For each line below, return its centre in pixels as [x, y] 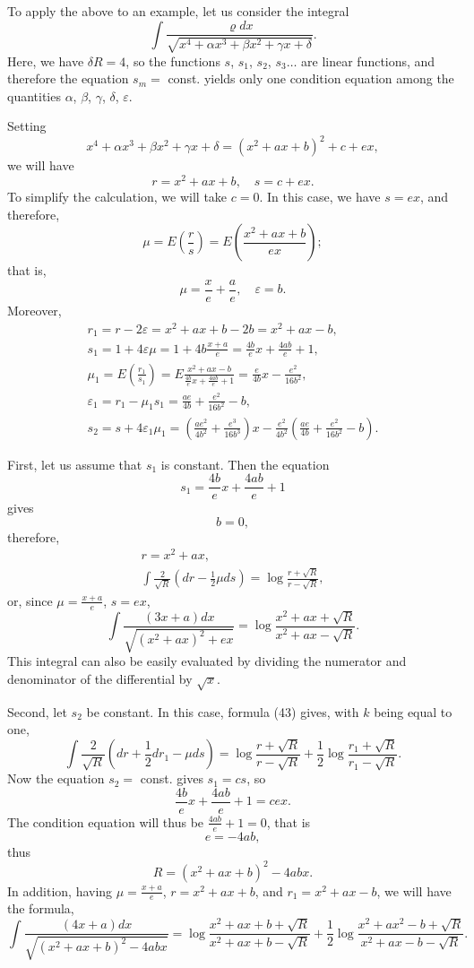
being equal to [413, 711]
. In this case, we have [320, 197]
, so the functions [173, 60]
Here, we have [46, 60]
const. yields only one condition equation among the [311, 78]
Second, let [37, 711]
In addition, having [60, 890]
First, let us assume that [75, 464]
